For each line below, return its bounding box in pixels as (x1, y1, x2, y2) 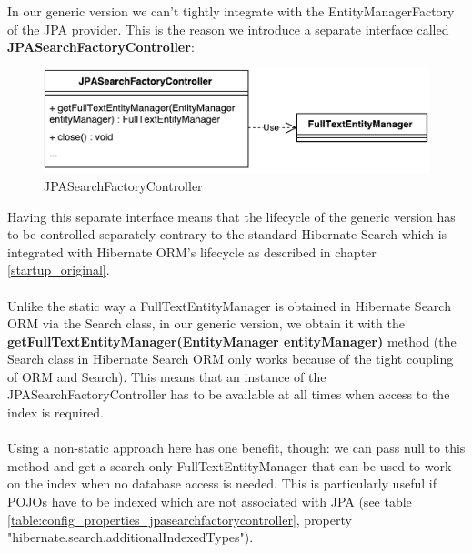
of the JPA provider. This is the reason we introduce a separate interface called (7, 19, 449, 38)
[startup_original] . (7, 260, 110, 279)
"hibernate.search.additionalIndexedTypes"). (7, 528, 254, 547)
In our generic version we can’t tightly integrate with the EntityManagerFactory (7, 2, 455, 20)
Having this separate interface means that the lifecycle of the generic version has (7, 206, 456, 226)
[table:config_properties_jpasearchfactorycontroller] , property (7, 509, 352, 528)
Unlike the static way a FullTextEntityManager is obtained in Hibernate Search (7, 296, 451, 315)
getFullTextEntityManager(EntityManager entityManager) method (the (7, 331, 457, 350)
